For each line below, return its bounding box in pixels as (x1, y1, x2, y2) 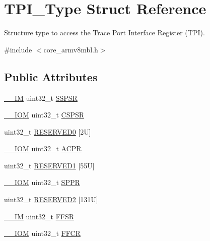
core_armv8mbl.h (43, 44, 98, 54)
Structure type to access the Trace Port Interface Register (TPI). (4, 27, 205, 38)
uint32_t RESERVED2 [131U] (4, 194, 98, 205)
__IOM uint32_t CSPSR (4, 109, 85, 120)
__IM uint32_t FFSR (4, 211, 75, 221)
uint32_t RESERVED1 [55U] (4, 160, 95, 170)
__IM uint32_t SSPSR (4, 92, 78, 103)
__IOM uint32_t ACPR (4, 143, 82, 154)
